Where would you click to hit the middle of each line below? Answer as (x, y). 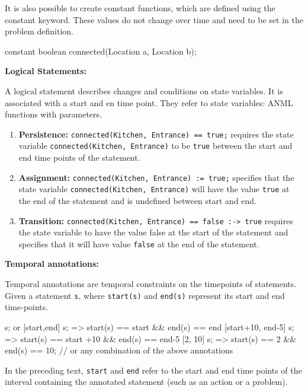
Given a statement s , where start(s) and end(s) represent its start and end (145, 295)
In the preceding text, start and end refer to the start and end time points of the (153, 370)
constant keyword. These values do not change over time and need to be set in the (154, 19)
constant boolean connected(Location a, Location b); (101, 51)
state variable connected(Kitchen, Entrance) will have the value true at (154, 189)
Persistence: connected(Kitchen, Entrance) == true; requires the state (156, 134)
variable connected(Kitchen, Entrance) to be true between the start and (155, 146)
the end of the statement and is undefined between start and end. (138, 200)
